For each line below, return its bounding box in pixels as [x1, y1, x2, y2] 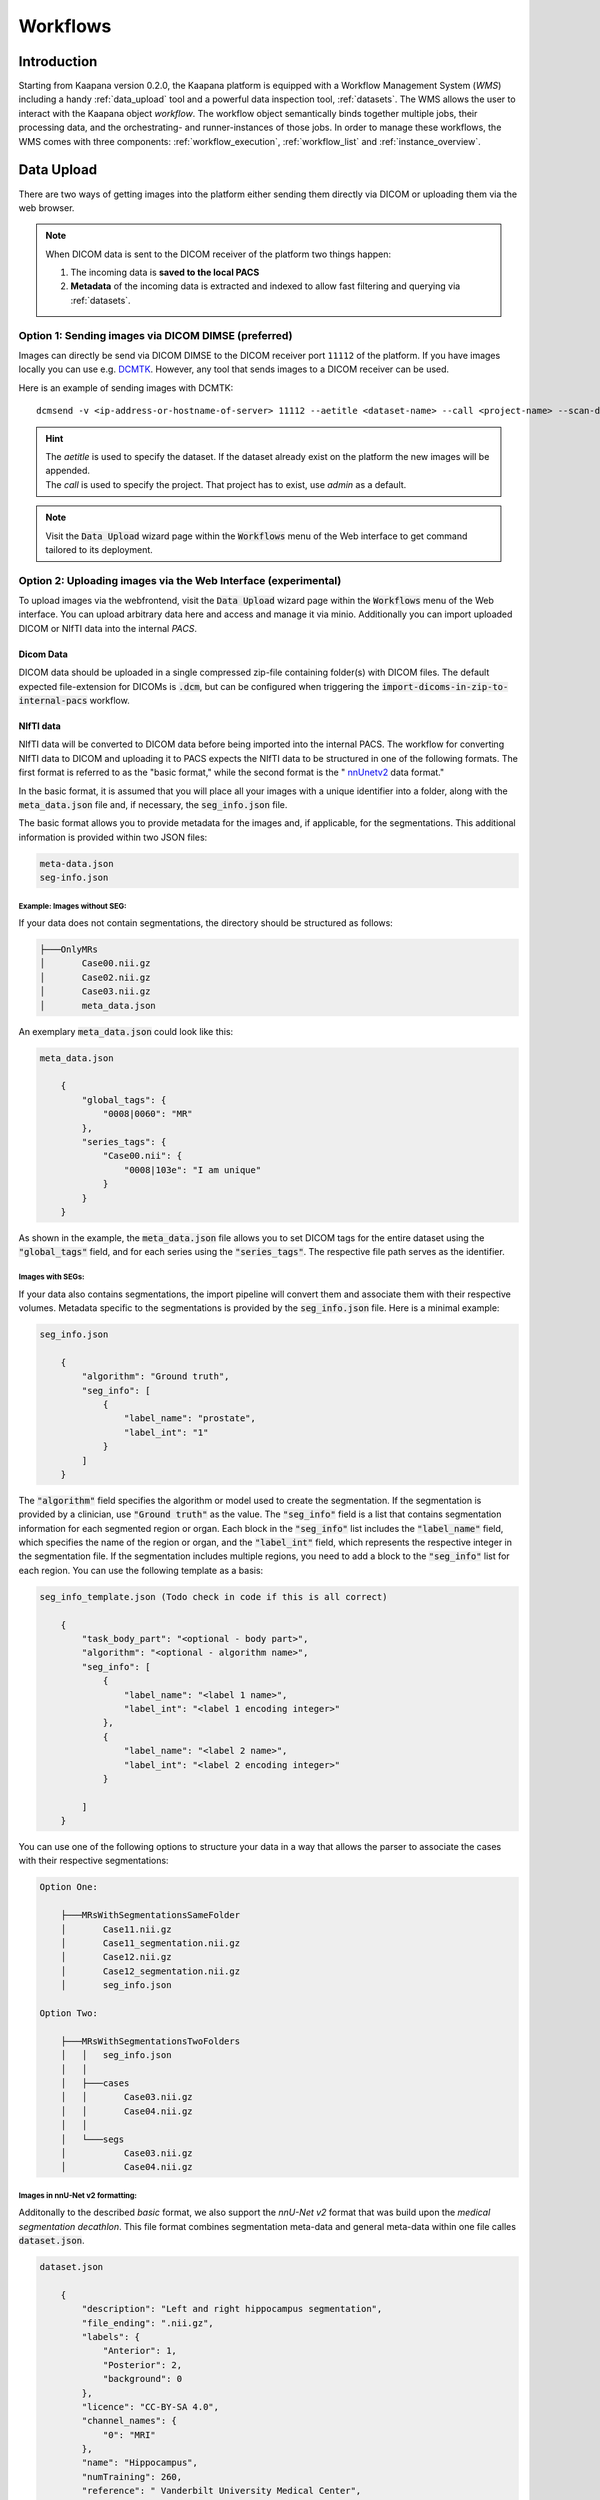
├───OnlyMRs [39, 944, 99, 955]
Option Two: [39, 2007, 99, 2019]
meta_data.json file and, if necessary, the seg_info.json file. [18, 798, 288, 810]
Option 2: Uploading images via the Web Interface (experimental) [18, 573, 342, 587]
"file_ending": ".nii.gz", [81, 2317, 214, 2329]
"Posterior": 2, [102, 2359, 183, 2370]
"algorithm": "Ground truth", [81, 1371, 230, 1382]
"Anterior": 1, [102, 2345, 177, 2357]
